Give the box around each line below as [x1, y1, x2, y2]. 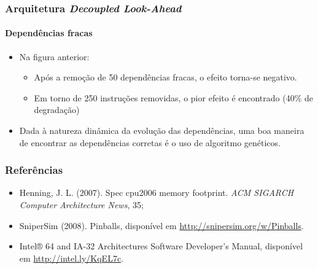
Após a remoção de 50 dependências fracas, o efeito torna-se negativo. [34, 71, 297, 84]
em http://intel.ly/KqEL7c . [19, 251, 124, 264]
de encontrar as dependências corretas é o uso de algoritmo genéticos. [19, 136, 281, 149]
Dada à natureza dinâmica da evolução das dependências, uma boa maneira [19, 124, 304, 137]
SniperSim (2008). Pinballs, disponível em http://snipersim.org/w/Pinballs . [19, 219, 304, 232]
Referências [5, 162, 63, 177]
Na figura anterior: [19, 50, 90, 63]
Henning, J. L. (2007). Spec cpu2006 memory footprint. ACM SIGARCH [19, 186, 294, 199]
